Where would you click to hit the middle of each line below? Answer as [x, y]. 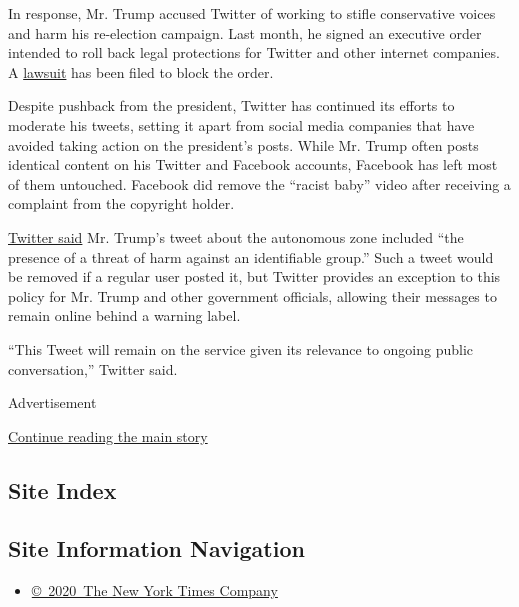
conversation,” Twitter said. [93, 368]
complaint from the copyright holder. [121, 203]
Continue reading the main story [108, 435]
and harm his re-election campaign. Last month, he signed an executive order [245, 32]
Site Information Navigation [156, 548]
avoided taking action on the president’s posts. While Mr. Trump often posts [243, 144]
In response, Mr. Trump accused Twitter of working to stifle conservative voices [252, 13]
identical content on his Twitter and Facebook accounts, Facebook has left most [253, 164]
